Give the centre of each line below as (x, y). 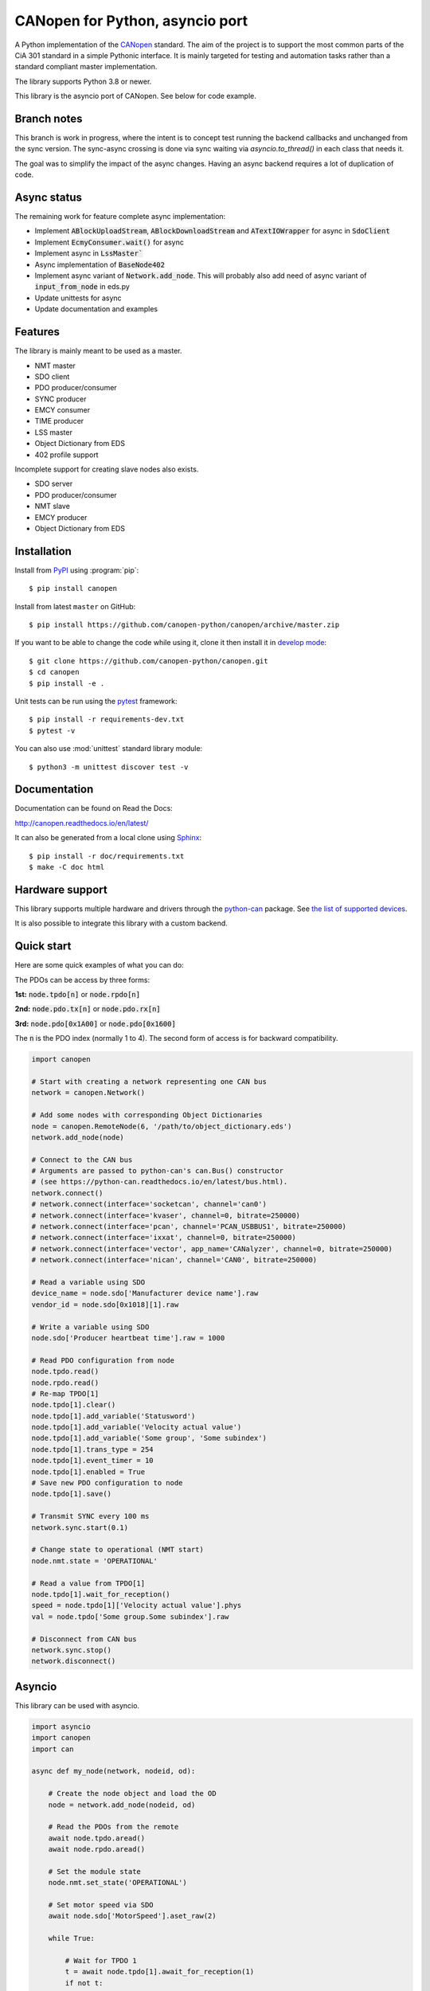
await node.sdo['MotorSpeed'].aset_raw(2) (132, 1916)
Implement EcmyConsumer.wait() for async (109, 242)
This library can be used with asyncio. (77, 1705)
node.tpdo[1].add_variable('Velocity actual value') (137, 1427)
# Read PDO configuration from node (103, 1360)
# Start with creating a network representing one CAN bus (149, 1082)
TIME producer (59, 421)
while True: (72, 1938)
